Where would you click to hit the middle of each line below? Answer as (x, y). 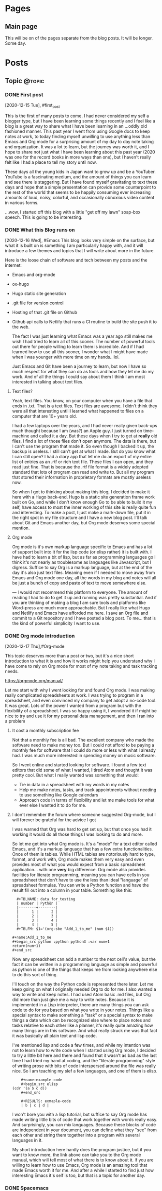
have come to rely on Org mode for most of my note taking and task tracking (81, 666)
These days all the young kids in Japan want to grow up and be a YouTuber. (80, 172)
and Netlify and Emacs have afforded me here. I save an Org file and (80, 613)
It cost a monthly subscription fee (45, 731)
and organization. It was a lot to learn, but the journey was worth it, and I (77, 147)
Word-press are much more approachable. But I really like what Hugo (81, 607)
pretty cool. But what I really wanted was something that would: (75, 775)
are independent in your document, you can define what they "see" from (84, 1130)
